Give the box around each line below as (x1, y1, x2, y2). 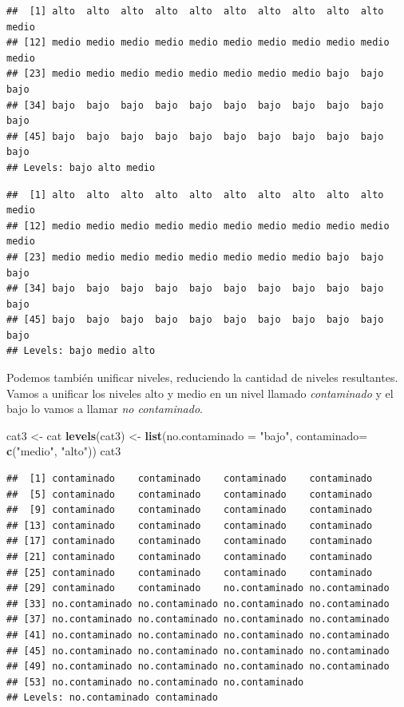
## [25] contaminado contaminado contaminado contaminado (6, 566, 373, 578)
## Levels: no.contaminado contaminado (6, 692, 218, 704)
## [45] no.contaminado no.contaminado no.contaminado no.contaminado (6, 645, 390, 657)
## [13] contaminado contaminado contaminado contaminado (6, 519, 373, 531)
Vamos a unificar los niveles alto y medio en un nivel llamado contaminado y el (6, 384, 394, 401)
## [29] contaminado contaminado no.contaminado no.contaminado (6, 582, 390, 594)
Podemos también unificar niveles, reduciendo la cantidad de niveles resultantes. (6, 369, 398, 386)
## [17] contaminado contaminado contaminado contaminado (6, 535, 373, 547)
